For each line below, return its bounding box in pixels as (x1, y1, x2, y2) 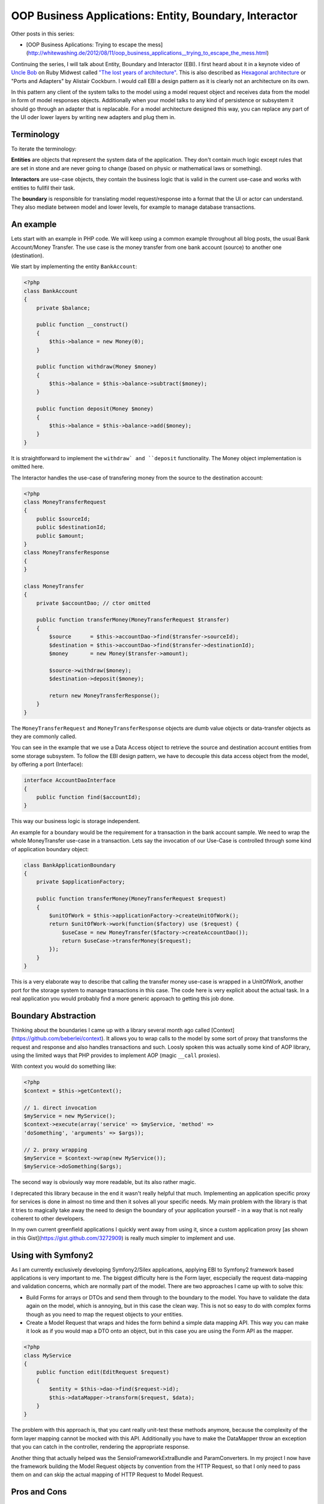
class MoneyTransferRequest (23, 498, 106, 505)
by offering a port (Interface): (11, 761, 83, 768)
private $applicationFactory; (36, 878, 125, 886)
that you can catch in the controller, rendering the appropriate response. (11, 1443, 190, 1450)
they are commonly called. (11, 733, 77, 740)
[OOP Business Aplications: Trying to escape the (26, 41, 146, 48)
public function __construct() (36, 321, 128, 328)
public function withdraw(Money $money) (36, 363, 157, 370)
